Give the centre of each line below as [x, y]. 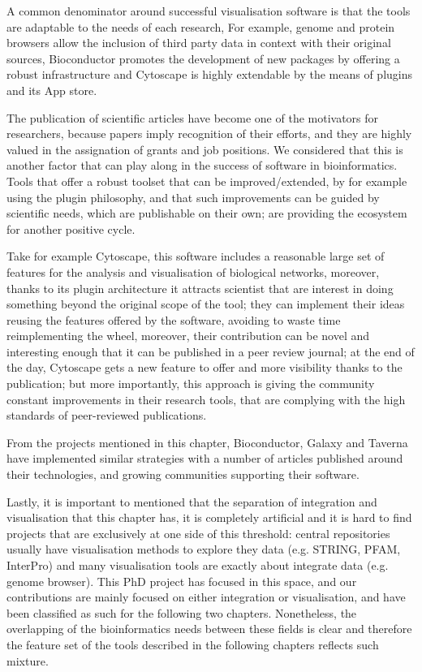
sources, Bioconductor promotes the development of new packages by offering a [203, 58]
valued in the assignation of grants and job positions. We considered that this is [205, 149]
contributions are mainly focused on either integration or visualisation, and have [206, 597]
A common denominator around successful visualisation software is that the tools [209, 11]
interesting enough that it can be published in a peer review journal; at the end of [211, 351]
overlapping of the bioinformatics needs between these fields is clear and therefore [209, 629]
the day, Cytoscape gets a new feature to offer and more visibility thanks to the [205, 367]
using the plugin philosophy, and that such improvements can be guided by [193, 197]
